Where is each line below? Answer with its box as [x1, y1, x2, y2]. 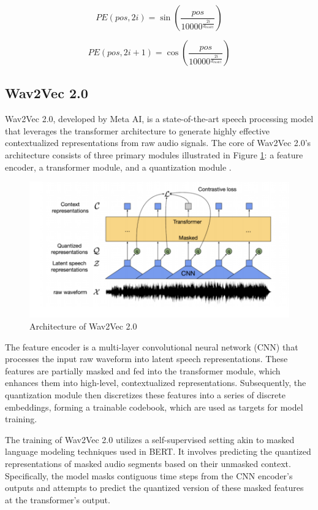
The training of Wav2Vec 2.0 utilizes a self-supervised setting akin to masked [5, 433, 295, 446]
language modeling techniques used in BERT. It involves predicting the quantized [5, 445, 311, 458]
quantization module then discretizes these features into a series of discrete [5, 388, 286, 401]
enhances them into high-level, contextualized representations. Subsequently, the [5, 376, 306, 389]
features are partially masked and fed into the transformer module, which [5, 364, 281, 377]
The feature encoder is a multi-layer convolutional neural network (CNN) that [5, 340, 298, 353]
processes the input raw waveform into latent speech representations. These [5, 352, 288, 365]
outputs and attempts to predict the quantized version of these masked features [5, 481, 304, 494]
